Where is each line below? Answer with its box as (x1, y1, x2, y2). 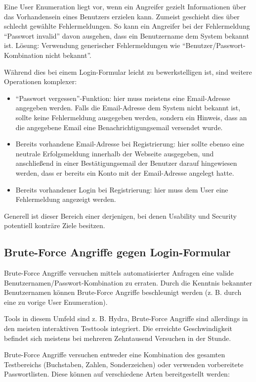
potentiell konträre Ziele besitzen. (4, 220, 105, 231)
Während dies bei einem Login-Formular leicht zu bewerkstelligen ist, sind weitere (4, 66, 252, 77)
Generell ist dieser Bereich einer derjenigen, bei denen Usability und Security (4, 210, 237, 221)
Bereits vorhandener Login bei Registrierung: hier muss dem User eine (15, 184, 228, 194)
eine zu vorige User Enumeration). (4, 296, 108, 307)
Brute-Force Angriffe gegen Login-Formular (4, 244, 231, 260)
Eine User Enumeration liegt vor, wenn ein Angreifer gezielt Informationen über (4, 1, 246, 11)
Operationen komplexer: (4, 76, 77, 87)
